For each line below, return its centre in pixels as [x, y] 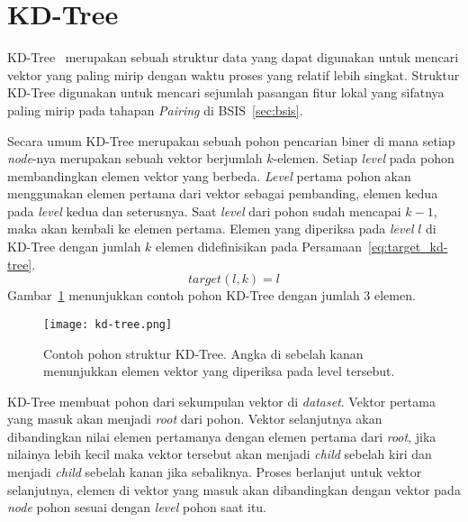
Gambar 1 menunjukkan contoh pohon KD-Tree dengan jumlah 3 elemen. [211, 295]
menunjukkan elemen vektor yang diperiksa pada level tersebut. [219, 371]
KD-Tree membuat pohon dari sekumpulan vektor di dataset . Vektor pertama [221, 401]
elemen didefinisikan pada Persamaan [259, 247]
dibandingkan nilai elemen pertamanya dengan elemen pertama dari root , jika [222, 436]
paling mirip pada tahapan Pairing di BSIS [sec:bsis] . [155, 110]
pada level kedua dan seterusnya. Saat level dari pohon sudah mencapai [204, 211]
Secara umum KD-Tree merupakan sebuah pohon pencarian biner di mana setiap [231, 140]
